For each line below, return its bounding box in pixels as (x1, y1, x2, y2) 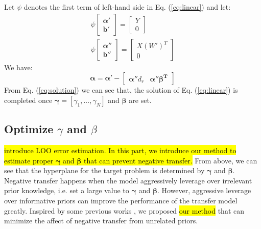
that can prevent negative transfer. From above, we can (84, 155, 257, 165)
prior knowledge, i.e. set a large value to (4, 185, 129, 196)
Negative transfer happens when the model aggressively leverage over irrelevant (4, 175, 252, 185)
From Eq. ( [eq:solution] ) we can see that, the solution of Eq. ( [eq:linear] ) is (4, 85, 238, 95)
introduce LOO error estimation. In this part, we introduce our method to (4, 145, 236, 156)
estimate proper (4, 155, 54, 165)
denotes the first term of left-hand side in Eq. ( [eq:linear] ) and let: (23, 2, 231, 12)
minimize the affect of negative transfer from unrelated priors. (4, 215, 198, 226)
